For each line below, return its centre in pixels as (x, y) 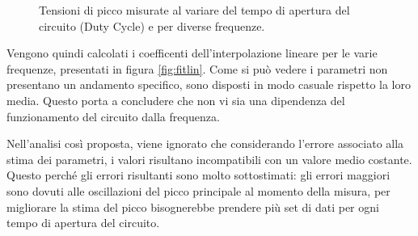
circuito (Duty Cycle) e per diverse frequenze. (152, 25)
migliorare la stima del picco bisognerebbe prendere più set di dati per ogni (193, 206)
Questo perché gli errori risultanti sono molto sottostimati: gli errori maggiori (198, 175)
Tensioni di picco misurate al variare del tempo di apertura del (194, 10)
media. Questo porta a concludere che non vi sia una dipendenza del (176, 100)
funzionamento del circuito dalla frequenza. (113, 116)
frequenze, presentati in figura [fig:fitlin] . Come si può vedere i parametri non (197, 68)
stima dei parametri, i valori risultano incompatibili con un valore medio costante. (209, 159)
